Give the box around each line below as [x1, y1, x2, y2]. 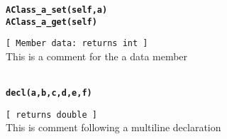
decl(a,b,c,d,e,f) [6, 88, 92, 99]
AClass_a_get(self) [6, 16, 97, 27]
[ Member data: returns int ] [6, 38, 148, 49]
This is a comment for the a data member [6, 48, 188, 63]
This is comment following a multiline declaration [6, 120, 221, 135]
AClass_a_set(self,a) [6, 5, 108, 15]
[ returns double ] [6, 109, 97, 120]
